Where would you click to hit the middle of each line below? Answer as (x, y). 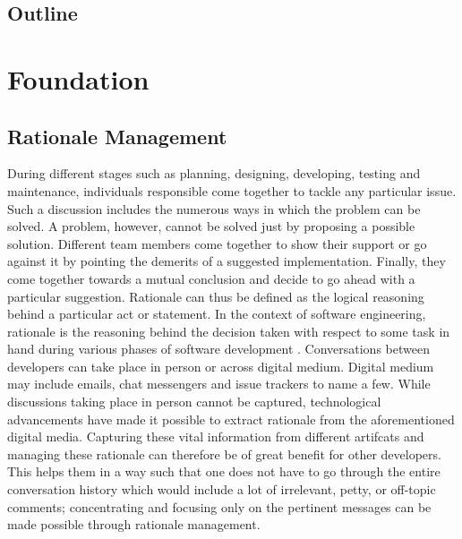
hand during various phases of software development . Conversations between (218, 349)
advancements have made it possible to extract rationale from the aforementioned (231, 419)
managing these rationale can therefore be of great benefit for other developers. (224, 453)
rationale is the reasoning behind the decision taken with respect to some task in (229, 331)
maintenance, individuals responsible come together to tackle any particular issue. (232, 190)
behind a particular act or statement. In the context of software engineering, (217, 314)
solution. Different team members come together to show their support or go (217, 243)
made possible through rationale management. (134, 524)
